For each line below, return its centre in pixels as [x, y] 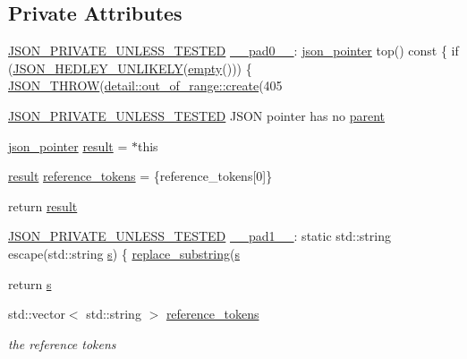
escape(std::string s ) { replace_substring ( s [124, 253]
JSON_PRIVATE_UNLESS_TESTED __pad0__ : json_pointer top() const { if [233, 51]
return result [43, 205]
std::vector [37, 314]
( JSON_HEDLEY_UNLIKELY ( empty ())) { [130, 68]
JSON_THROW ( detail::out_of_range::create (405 [145, 85]
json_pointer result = [68, 145]
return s [30, 283]
